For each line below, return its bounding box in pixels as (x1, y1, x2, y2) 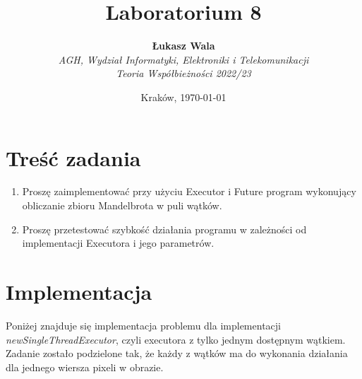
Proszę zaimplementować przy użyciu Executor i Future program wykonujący (22, 184, 356, 199)
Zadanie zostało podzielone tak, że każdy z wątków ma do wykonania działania (6, 346, 348, 361)
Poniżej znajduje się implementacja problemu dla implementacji (6, 317, 281, 332)
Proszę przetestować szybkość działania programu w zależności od (22, 221, 307, 236)
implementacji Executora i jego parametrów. (22, 235, 215, 250)
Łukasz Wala (152, 38, 215, 53)
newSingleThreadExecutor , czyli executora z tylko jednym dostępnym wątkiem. (6, 332, 346, 346)
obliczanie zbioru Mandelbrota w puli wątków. (22, 198, 222, 213)
